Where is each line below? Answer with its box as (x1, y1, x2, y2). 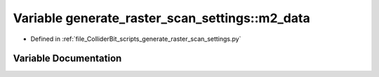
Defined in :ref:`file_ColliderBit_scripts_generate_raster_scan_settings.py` (30, 35, 241, 43)
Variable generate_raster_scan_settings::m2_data (13, 10, 310, 26)
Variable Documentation (13, 53, 122, 65)
